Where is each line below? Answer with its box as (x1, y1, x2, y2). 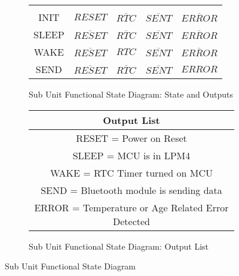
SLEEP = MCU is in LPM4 (72, 148, 191, 162)
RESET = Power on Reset (76, 131, 187, 145)
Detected (113, 214, 150, 228)
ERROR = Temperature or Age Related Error (34, 200, 229, 214)
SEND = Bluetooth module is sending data (41, 183, 222, 197)
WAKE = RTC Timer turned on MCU (50, 165, 213, 180)
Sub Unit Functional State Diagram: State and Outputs (29, 88, 234, 100)
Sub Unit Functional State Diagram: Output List (29, 239, 209, 252)
